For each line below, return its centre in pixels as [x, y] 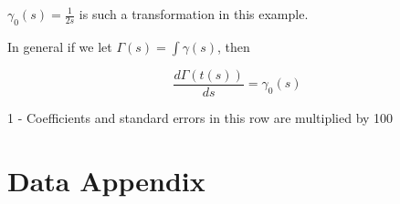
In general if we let [60, 46]
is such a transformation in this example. [194, 14]
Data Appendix [106, 180]
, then [234, 46]
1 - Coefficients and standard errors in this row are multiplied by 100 [200, 117]
